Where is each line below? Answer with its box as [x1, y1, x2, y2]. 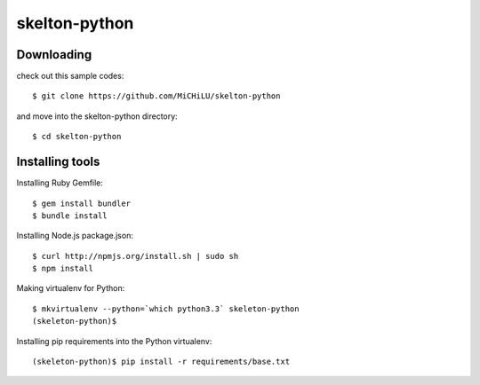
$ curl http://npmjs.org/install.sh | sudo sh [32, 251, 239, 261]
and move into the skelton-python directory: [16, 111, 178, 122]
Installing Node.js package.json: [16, 231, 133, 241]
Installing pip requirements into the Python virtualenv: [16, 335, 212, 346]
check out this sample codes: [16, 71, 124, 82]
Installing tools [16, 154, 100, 169]
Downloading [16, 47, 92, 62]
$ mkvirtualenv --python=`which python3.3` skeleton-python [32, 303, 300, 314]
